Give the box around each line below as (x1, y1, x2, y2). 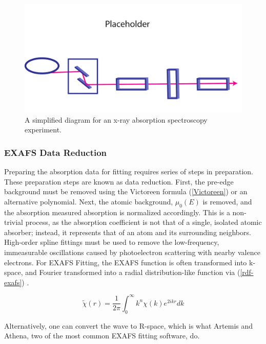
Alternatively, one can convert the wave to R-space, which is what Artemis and (4, 320, 253, 331)
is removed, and (202, 196, 252, 207)
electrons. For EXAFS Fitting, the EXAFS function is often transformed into (4, 257, 247, 267)
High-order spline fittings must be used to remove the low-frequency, (4, 237, 219, 247)
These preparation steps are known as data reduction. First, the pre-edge (4, 176, 234, 187)
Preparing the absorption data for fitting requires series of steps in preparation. (4, 166, 254, 176)
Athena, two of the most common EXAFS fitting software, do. (4, 330, 200, 341)
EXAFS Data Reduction (4, 146, 107, 158)
